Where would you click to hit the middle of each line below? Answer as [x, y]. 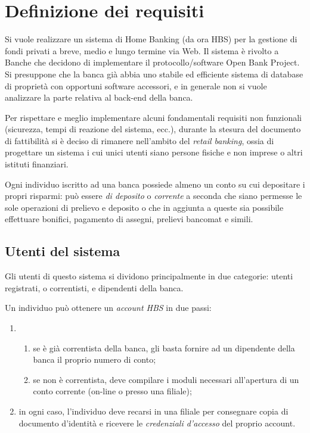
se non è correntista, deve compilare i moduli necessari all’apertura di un [166, 379]
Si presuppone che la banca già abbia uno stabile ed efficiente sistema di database [154, 74]
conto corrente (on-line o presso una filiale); [112, 391]
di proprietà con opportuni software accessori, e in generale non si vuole [136, 85]
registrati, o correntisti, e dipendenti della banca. [94, 287]
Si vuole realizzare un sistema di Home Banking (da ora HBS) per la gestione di [151, 39]
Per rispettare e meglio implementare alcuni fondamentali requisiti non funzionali [153, 117]
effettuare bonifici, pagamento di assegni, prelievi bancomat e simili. [129, 219]
